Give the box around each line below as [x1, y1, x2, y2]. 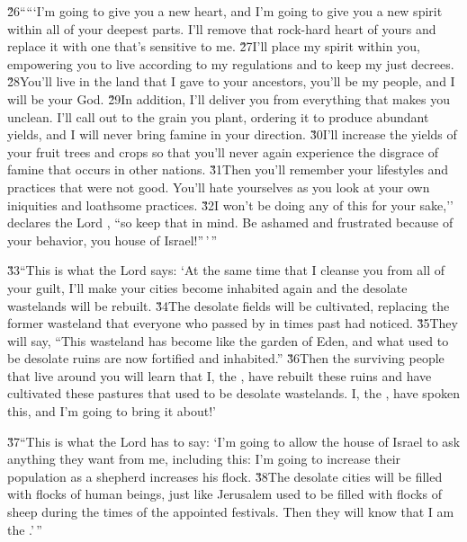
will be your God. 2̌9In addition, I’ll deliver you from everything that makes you [7, 89, 450, 108]
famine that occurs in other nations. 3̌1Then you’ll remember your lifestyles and [7, 160, 449, 179]
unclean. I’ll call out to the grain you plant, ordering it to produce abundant [7, 107, 429, 126]
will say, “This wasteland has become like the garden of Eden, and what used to [7, 331, 449, 350]
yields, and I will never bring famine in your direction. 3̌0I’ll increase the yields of [7, 125, 457, 144]
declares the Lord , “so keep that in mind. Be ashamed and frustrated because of [7, 213, 454, 232]
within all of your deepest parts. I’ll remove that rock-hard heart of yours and [7, 19, 436, 38]
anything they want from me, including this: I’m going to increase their [7, 449, 401, 468]
